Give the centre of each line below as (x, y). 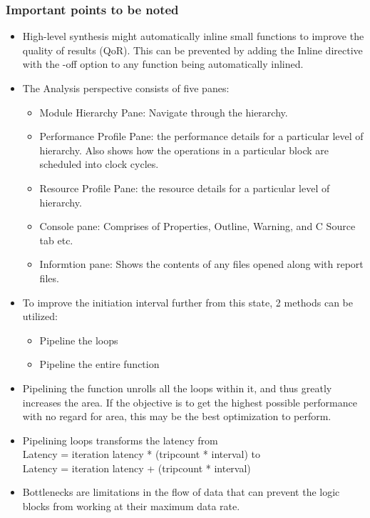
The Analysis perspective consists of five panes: (126, 88)
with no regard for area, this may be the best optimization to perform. (177, 416)
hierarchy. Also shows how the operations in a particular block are (184, 150)
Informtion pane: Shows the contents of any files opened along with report (201, 264)
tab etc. (56, 240)
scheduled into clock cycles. (99, 164)
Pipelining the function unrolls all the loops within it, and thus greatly (177, 388)
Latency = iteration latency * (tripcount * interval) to (142, 454)
